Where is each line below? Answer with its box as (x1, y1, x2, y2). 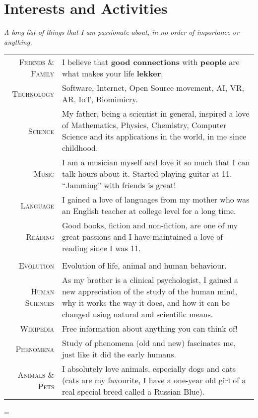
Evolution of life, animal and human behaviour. (62, 260, 227, 272)
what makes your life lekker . (62, 68, 163, 79)
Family (31, 68, 54, 79)
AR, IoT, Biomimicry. (62, 93, 138, 105)
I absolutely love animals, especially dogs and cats (62, 363, 236, 375)
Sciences (25, 297, 54, 309)
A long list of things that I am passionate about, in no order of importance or (4, 27, 239, 37)
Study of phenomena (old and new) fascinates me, (62, 337, 236, 349)
